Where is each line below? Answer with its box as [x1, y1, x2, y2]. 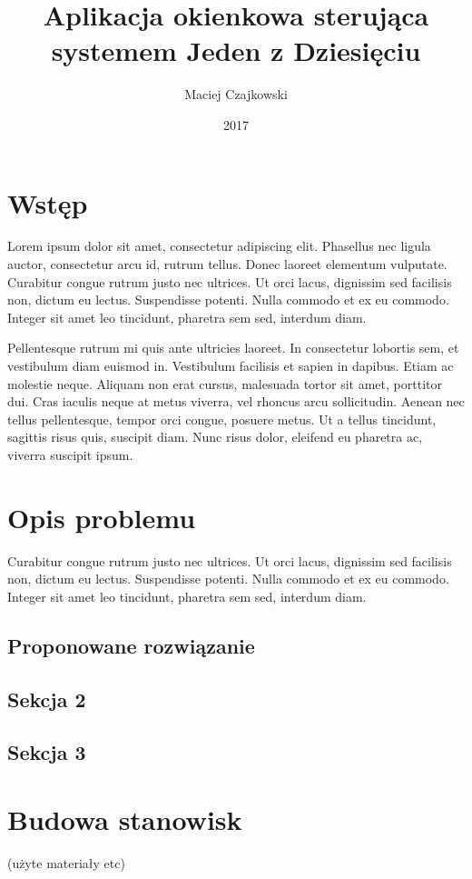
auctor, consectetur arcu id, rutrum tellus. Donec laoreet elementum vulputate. [7, 255, 447, 274]
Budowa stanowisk [7, 801, 242, 837]
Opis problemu [7, 498, 196, 535]
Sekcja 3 [7, 738, 86, 766]
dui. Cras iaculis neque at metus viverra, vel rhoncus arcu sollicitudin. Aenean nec [7, 392, 465, 411]
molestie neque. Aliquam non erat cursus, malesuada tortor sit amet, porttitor [7, 374, 442, 393]
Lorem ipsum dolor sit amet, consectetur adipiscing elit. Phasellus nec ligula [7, 236, 431, 255]
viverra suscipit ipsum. [7, 444, 133, 464]
